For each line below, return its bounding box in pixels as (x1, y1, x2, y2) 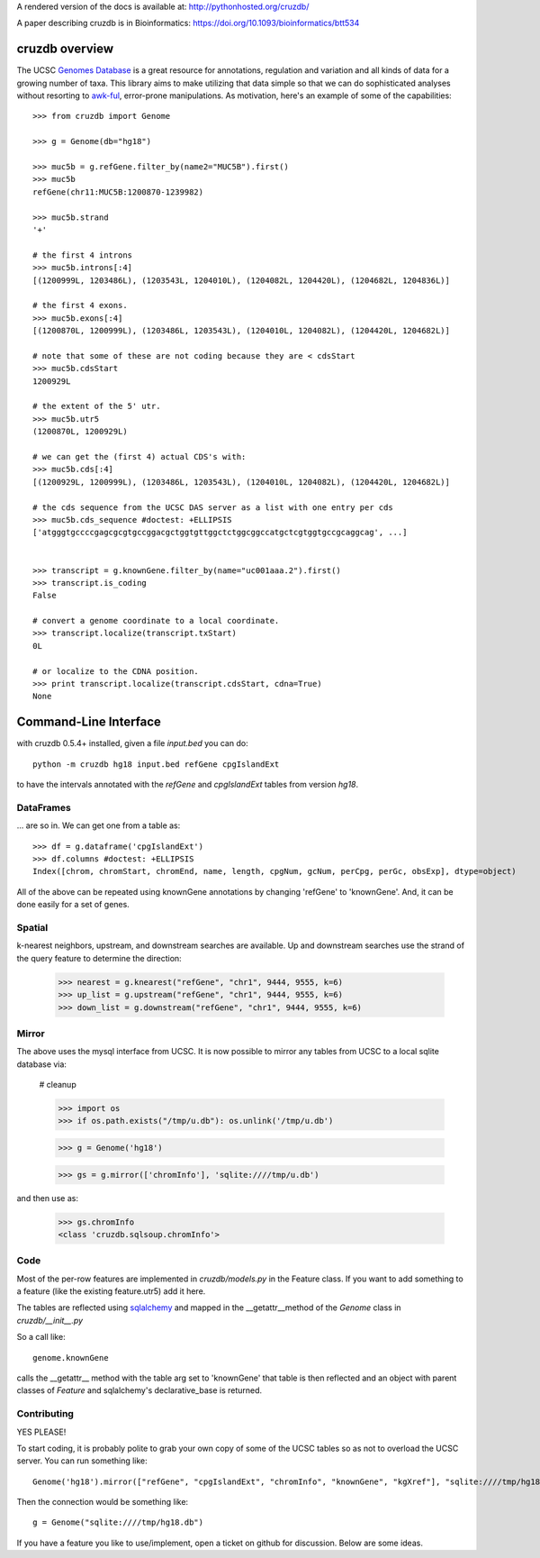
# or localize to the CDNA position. (32, 666, 200, 676)
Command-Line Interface (16, 715, 162, 730)
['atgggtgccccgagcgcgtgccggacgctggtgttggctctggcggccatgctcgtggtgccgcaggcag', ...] (32, 527, 408, 538)
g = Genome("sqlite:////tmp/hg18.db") (32, 1517, 204, 1527)
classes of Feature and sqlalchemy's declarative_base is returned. (16, 1385, 263, 1396)
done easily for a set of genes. (16, 899, 130, 910)
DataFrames (16, 801, 71, 814)
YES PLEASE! (16, 1426, 67, 1437)
